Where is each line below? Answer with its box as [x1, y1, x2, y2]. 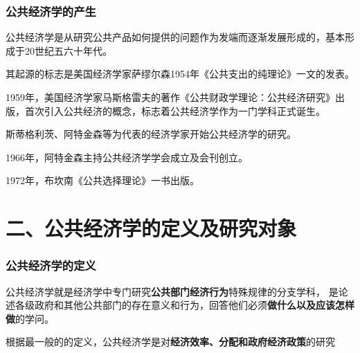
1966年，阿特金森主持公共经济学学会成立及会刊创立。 [6, 150, 248, 164]
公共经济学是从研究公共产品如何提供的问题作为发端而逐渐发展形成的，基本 [6, 30, 345, 44]
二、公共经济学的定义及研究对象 [6, 214, 297, 242]
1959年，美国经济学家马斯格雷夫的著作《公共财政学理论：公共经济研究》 [6, 90, 335, 104]
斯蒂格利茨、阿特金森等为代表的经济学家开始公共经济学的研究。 [6, 127, 296, 141]
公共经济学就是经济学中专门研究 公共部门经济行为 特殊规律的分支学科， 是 [6, 284, 339, 298]
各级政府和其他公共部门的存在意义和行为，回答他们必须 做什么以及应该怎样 [15, 298, 354, 312]
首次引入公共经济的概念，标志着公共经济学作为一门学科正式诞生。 [24, 103, 325, 118]
